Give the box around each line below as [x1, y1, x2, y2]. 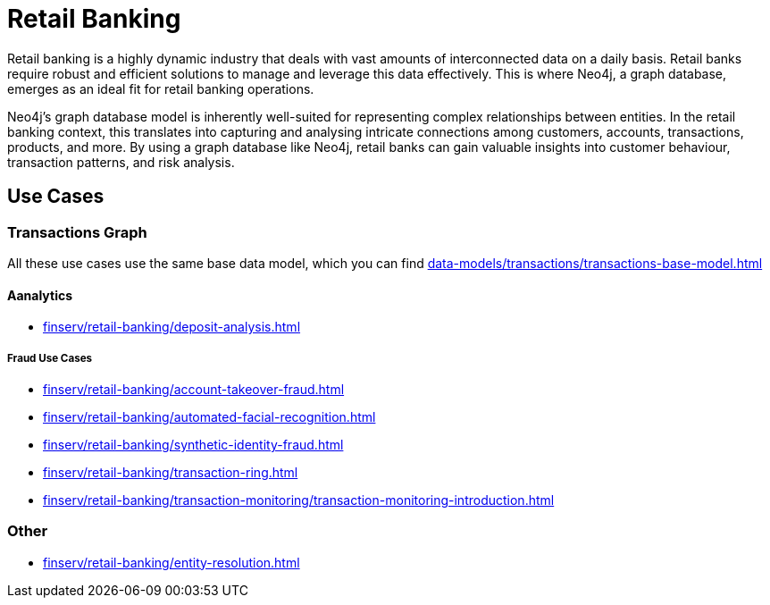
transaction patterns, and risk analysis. [7, 154, 235, 170]
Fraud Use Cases [7, 351, 93, 365]
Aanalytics [7, 287, 73, 303]
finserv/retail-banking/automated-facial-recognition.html [43, 408, 376, 424]
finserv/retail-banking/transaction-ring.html [43, 464, 298, 480]
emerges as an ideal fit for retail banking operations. [7, 80, 314, 97]
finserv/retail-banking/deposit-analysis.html [43, 319, 301, 335]
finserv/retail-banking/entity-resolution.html [43, 554, 300, 570]
